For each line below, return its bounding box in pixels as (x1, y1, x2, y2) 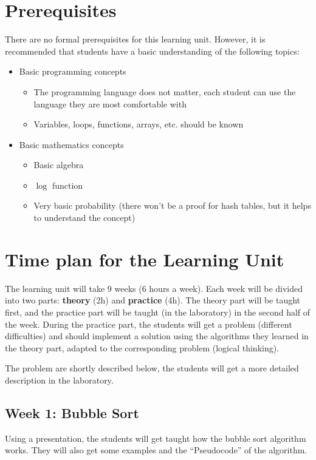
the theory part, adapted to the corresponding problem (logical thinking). (5, 341, 280, 354)
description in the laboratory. (5, 373, 114, 386)
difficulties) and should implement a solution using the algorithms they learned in (5, 330, 309, 342)
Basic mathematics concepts (19, 138, 124, 151)
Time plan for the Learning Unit (5, 246, 284, 271)
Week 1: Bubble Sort (5, 403, 139, 422)
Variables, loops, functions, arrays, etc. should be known (33, 118, 244, 130)
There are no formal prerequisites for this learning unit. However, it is (5, 33, 266, 46)
